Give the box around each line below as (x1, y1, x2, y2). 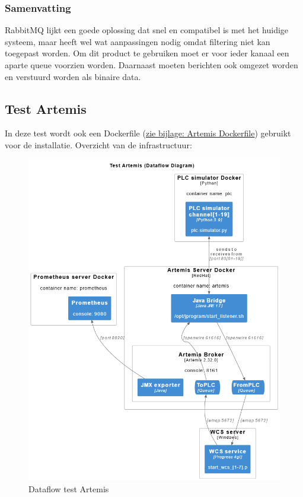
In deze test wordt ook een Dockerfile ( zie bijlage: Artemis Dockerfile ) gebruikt (5, 127, 291, 139)
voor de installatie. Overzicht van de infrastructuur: (5, 138, 192, 151)
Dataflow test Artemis (28, 482, 109, 495)
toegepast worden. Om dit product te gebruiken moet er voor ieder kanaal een (5, 47, 289, 59)
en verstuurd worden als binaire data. (5, 70, 141, 82)
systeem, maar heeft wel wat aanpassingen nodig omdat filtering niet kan (5, 35, 270, 47)
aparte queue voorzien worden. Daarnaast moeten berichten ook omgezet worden (5, 59, 298, 71)
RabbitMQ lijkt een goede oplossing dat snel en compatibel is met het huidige (5, 24, 289, 36)
